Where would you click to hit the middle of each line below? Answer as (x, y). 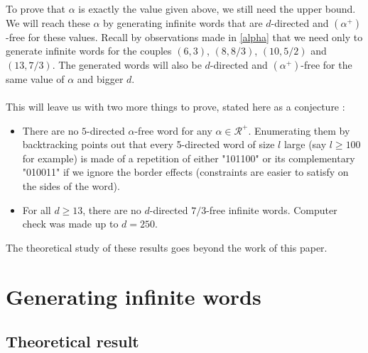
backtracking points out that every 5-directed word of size (148, 144)
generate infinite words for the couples (89, 51)
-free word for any (173, 130)
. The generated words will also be (127, 64)
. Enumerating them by (299, 130)
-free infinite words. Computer (272, 209)
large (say (305, 144)
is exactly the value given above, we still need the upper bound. (217, 9)
